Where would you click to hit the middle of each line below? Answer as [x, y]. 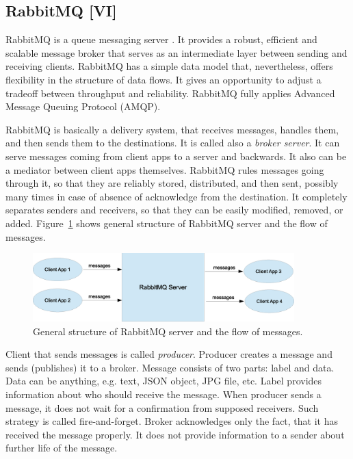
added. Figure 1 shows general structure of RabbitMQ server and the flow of [167, 223]
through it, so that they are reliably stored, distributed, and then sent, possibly [172, 183]
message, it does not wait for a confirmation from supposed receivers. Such [162, 407]
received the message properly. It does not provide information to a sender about [175, 434]
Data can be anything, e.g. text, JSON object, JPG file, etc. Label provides [164, 381]
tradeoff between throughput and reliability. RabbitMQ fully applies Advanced [170, 93]
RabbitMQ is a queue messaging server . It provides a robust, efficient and [161, 39]
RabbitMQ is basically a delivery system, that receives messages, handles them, [172, 129]
